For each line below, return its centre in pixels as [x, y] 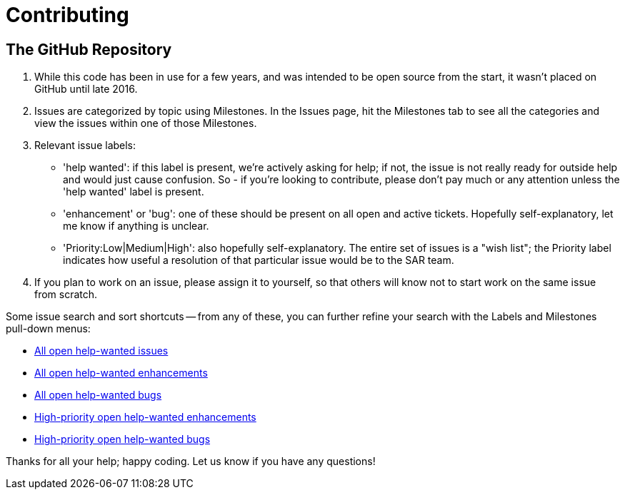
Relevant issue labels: [85, 146]
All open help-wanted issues [101, 351]
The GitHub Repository [89, 49]
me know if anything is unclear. [136, 226]
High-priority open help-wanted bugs [122, 439]
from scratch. [66, 295]
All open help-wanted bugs [98, 395]
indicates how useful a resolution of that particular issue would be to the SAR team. [259, 260]
